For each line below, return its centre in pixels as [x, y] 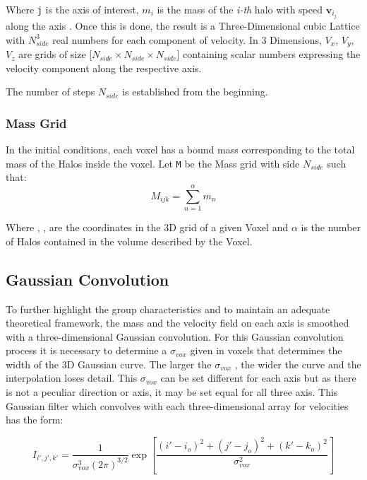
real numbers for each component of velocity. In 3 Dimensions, [187, 39]
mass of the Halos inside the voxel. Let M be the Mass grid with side [153, 163]
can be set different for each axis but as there [258, 378]
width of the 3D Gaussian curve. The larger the [109, 364]
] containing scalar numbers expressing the [269, 54]
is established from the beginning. [195, 92]
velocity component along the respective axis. [104, 68]
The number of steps [50, 92]
